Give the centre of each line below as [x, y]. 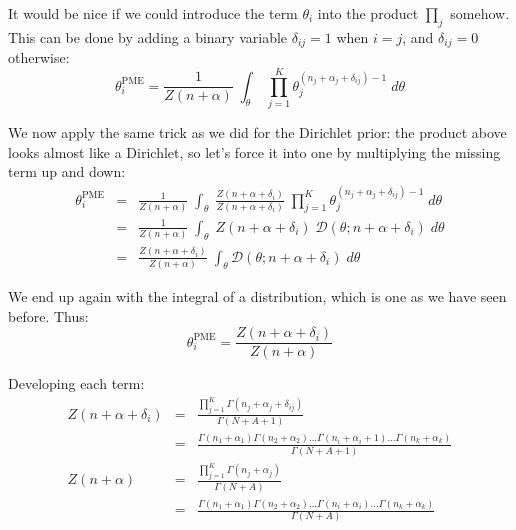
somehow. [480, 13]
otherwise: [39, 57]
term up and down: [67, 171]
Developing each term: [76, 383]
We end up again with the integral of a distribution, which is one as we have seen [257, 295]
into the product [368, 13]
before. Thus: [48, 315]
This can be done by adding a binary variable [148, 36]
